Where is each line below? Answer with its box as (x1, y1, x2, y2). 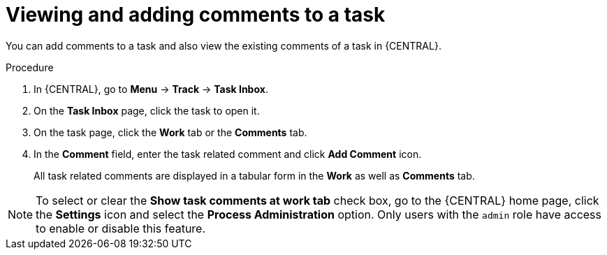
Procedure (6, 61, 54, 73)
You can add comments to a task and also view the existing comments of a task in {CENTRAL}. (6, 39, 441, 52)
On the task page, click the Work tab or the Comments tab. (34, 126, 307, 138)
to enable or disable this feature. (36, 221, 206, 235)
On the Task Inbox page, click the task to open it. (34, 104, 260, 117)
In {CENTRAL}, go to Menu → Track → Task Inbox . (34, 82, 268, 95)
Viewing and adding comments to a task (6, 3, 386, 27)
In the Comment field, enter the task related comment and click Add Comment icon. (34, 147, 422, 160)
